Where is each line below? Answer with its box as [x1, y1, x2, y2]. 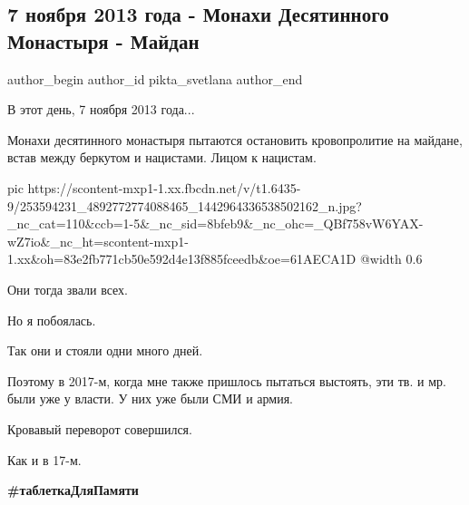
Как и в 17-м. [7, 450, 82, 469]
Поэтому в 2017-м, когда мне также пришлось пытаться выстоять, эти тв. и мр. [7, 371, 446, 390]
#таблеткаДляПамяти [7, 481, 139, 500]
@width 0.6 [359, 249, 423, 268]
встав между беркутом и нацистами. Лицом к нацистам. [7, 148, 317, 167]
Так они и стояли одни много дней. [7, 341, 203, 360]
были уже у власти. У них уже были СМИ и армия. [7, 389, 293, 408]
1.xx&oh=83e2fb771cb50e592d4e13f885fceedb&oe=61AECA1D [7, 249, 357, 268]
